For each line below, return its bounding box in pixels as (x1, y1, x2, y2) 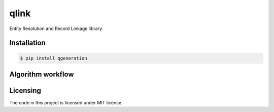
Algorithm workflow (9, 70, 74, 78)
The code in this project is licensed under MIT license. (9, 100, 123, 106)
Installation (9, 39, 46, 47)
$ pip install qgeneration (20, 55, 87, 61)
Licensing (9, 86, 42, 95)
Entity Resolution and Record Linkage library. (9, 25, 104, 32)
